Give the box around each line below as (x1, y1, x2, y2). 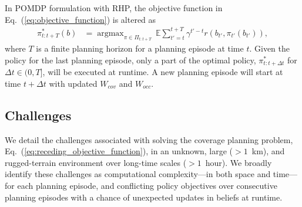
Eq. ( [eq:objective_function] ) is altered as (5, 13, 156, 25)
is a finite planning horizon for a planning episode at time (36, 42, 244, 55)
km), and (251, 145, 285, 157)
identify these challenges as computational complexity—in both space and (5, 168, 271, 180)
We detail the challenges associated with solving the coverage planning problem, (5, 133, 293, 145)
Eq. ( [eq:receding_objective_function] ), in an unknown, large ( (5, 145, 233, 157)
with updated (49, 77, 98, 89)
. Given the (249, 42, 290, 55)
